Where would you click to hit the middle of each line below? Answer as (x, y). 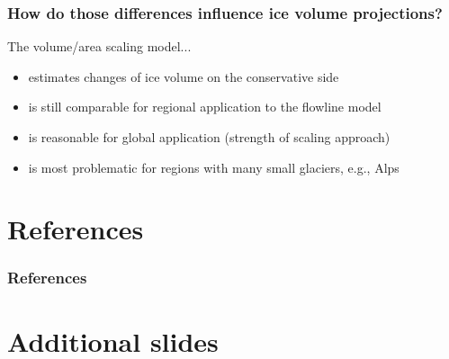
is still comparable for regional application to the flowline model (205, 107)
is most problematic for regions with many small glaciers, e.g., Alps (214, 167)
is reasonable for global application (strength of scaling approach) (209, 137)
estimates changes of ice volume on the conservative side (184, 76)
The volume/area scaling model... (99, 46)
